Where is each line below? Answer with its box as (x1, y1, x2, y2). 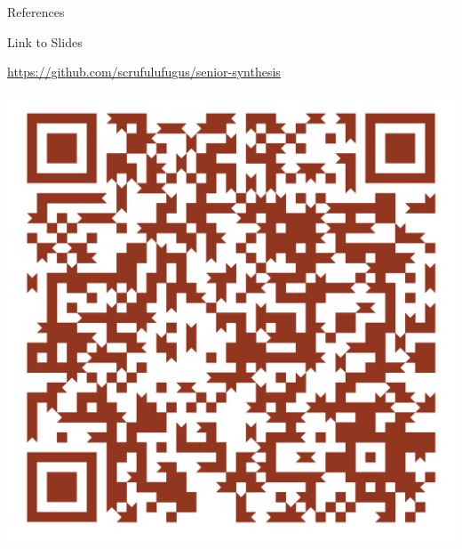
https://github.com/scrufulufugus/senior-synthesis (7, 62, 281, 81)
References (7, 3, 65, 20)
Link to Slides (7, 32, 83, 51)
